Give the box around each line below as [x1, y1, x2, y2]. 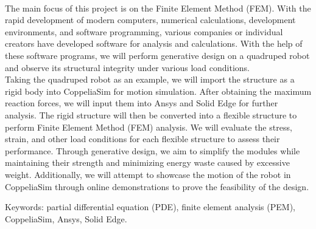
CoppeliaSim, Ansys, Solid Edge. [5, 212, 127, 225]
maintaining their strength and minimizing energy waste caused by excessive [5, 156, 290, 169]
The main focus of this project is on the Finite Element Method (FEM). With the [5, 1, 311, 14]
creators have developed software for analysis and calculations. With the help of [5, 37, 303, 50]
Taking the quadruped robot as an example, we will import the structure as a [5, 73, 295, 86]
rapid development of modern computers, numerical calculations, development [5, 13, 296, 26]
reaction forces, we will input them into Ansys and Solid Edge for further [5, 97, 278, 109]
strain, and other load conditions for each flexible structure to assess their [5, 132, 280, 145]
